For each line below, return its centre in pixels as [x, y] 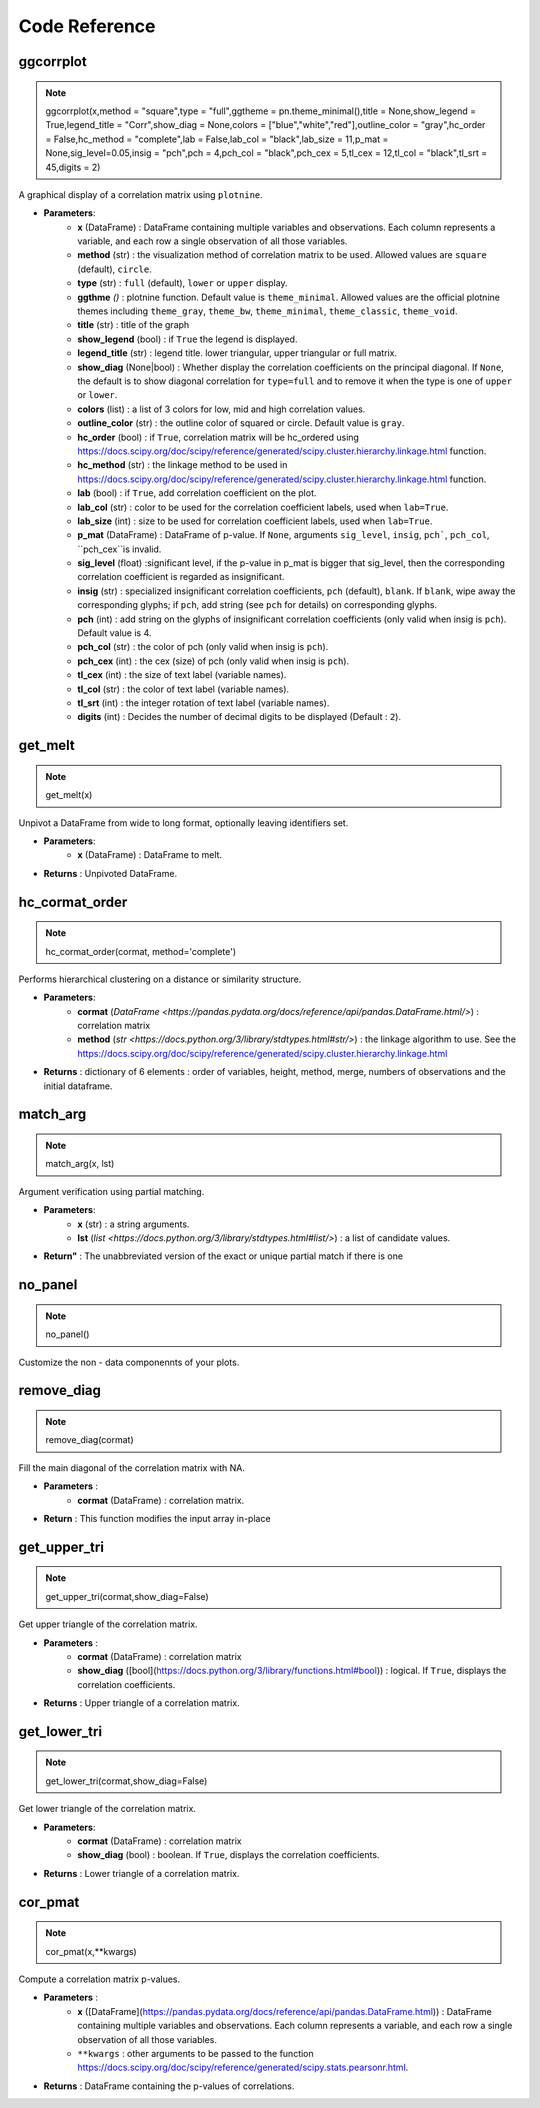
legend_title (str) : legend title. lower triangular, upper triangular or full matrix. [237, 353]
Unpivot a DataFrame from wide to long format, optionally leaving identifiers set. [183, 822]
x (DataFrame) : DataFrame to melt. [150, 855]
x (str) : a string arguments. [133, 1224]
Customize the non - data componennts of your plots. [129, 1362]
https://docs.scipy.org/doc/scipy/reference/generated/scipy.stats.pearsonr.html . [243, 2067]
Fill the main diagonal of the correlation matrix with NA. [131, 1467]
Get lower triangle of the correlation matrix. [107, 1809]
